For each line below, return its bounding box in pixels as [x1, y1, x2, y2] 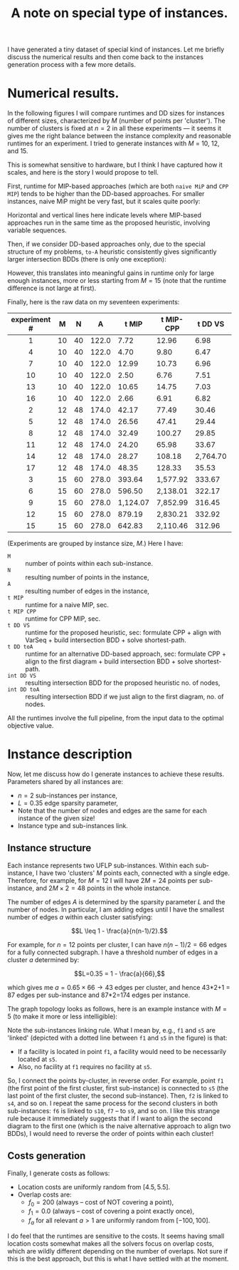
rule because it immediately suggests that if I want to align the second [7, 1114, 213, 1122]
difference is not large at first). [7, 284, 97, 293]
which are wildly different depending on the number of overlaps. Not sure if [7, 1247, 228, 1256]
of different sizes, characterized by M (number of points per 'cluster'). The [7, 116, 225, 125]
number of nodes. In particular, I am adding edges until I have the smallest [7, 905, 225, 914]
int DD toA [7, 686, 40, 693]
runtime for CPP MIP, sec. [25, 614, 101, 623]
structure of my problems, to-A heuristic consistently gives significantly [7, 247, 217, 256]
